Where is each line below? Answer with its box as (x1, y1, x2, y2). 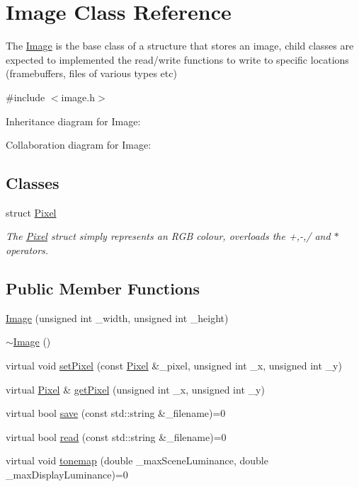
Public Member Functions (6, 277, 200, 299)
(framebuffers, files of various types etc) (6, 66, 177, 81)
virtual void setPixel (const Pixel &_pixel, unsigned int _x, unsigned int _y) (6, 358, 342, 373)
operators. (6, 243, 49, 258)
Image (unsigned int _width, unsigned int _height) (6, 310, 229, 325)
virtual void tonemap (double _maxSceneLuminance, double (6, 453, 268, 468)
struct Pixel (6, 205, 57, 219)
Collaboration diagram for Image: (6, 137, 152, 152)
